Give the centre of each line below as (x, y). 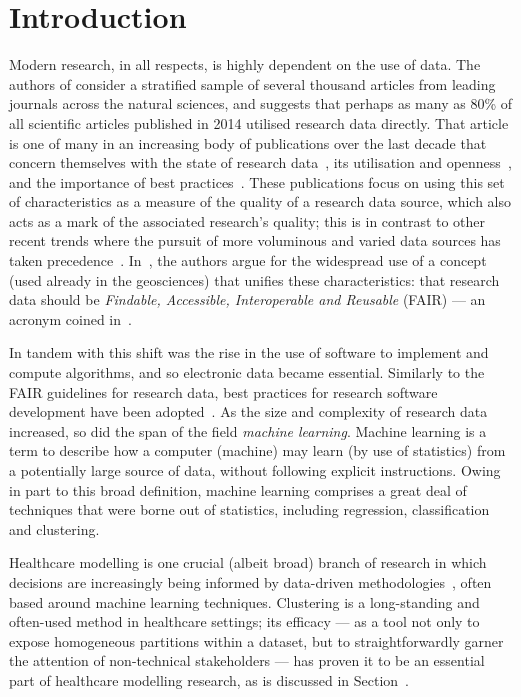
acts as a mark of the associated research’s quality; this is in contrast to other (247, 220)
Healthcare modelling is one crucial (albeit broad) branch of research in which (248, 562)
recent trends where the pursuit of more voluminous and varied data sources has (255, 240)
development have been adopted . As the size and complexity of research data (248, 411)
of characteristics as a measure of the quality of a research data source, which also (260, 201)
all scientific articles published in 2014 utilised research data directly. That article (259, 122)
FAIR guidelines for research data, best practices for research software (223, 391)
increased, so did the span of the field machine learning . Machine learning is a (248, 430)
